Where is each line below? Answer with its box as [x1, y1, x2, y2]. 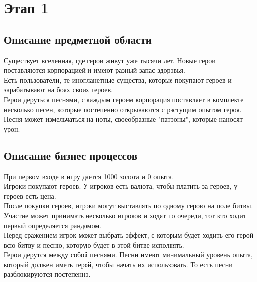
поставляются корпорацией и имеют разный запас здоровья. [4, 65, 185, 75]
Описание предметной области [4, 31, 152, 47]
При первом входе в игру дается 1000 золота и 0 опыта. [4, 171, 173, 181]
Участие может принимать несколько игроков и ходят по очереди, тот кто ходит [4, 210, 246, 220]
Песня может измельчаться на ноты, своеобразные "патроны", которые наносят [4, 114, 243, 124]
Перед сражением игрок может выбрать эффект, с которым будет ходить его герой [4, 230, 254, 240]
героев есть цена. [4, 190, 56, 201]
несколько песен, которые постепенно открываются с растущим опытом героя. [4, 104, 242, 114]
